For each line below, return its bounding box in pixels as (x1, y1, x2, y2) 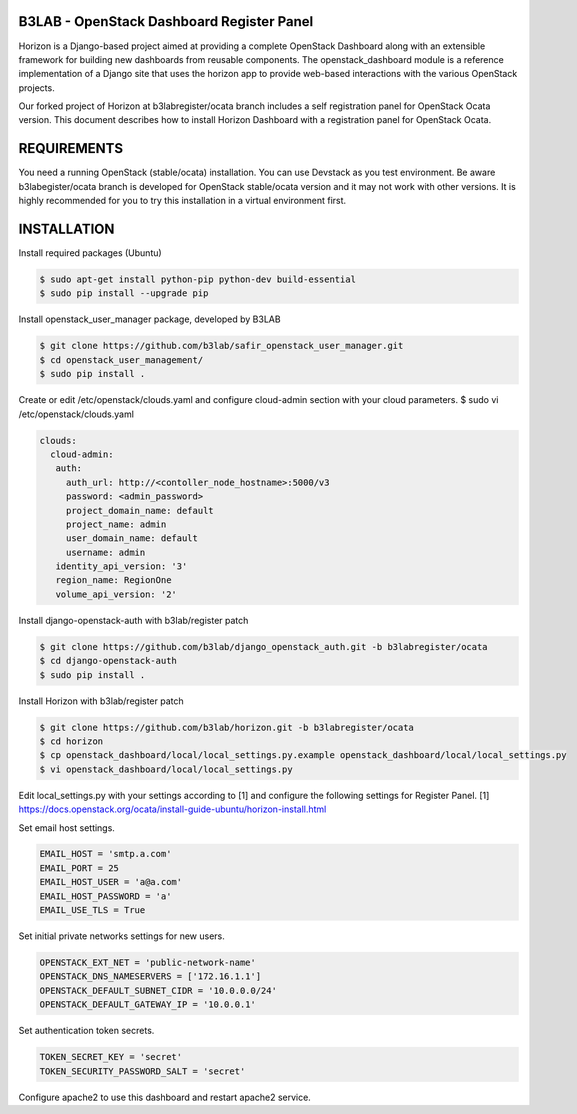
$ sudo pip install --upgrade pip (39, 288, 209, 299)
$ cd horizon (39, 735, 104, 747)
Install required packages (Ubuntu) (18, 247, 162, 259)
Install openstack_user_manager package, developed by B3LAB (18, 313, 281, 325)
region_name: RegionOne (55, 575, 172, 586)
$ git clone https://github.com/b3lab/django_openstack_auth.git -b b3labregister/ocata (39, 641, 489, 652)
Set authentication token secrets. (18, 1025, 155, 1037)
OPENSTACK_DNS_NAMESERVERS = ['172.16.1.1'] (39, 971, 262, 982)
